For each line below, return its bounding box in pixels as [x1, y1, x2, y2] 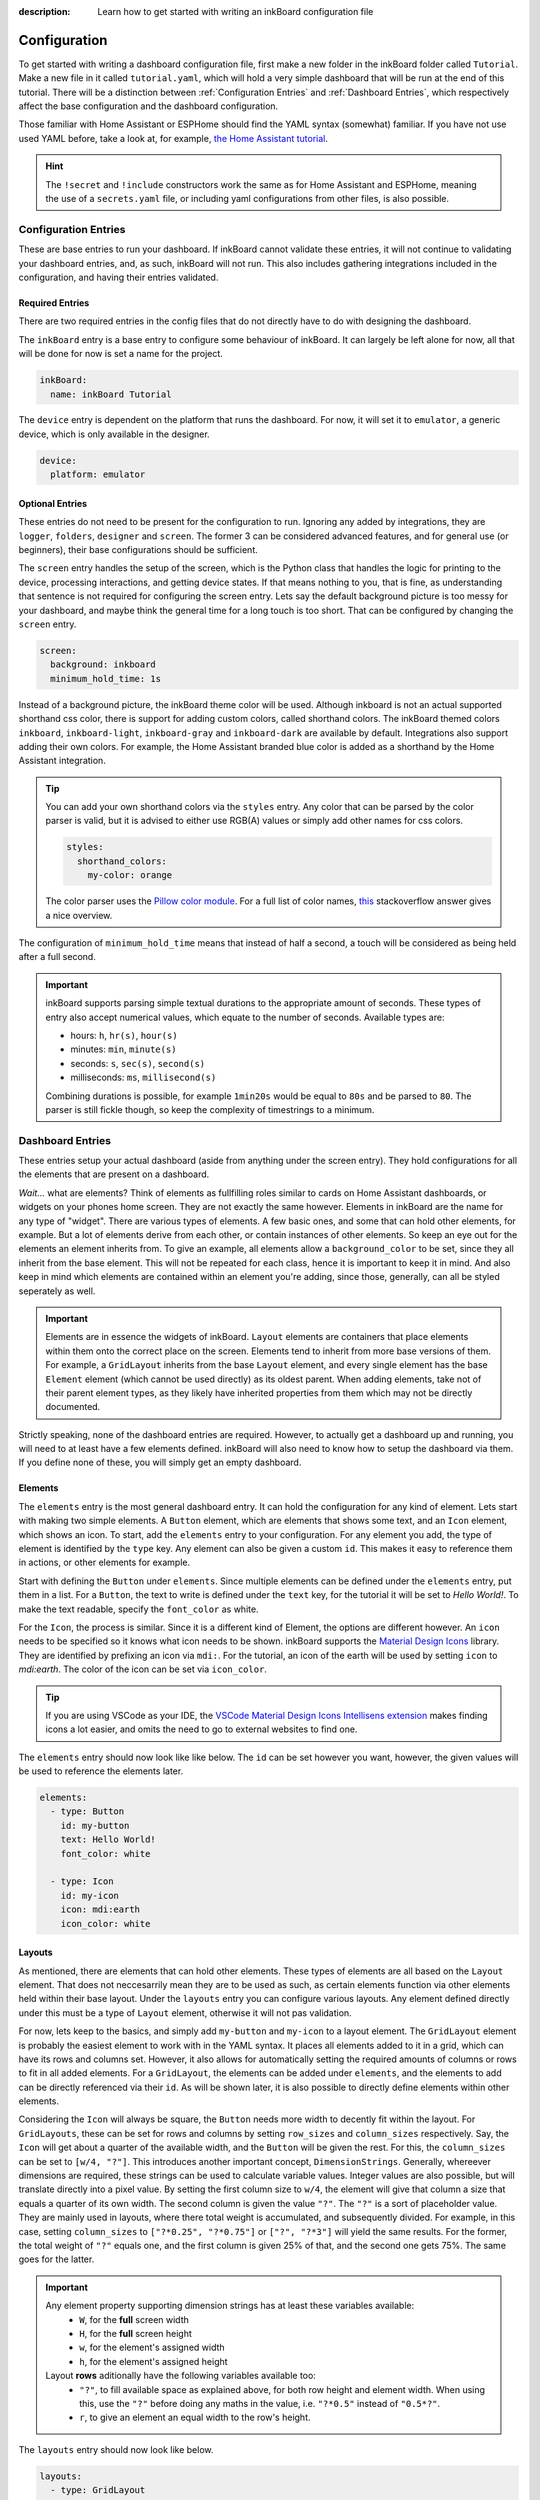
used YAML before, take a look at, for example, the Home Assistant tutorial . [18, 132, 329, 144]
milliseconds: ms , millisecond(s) [70, 1071, 217, 1084]
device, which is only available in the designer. [18, 428, 210, 440]
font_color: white [60, 1848, 151, 1859]
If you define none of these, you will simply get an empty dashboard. [18, 1456, 302, 1469]
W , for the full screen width [79, 2313, 190, 2325]
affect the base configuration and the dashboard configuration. [18, 100, 279, 112]
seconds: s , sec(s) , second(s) [70, 1057, 205, 1069]
